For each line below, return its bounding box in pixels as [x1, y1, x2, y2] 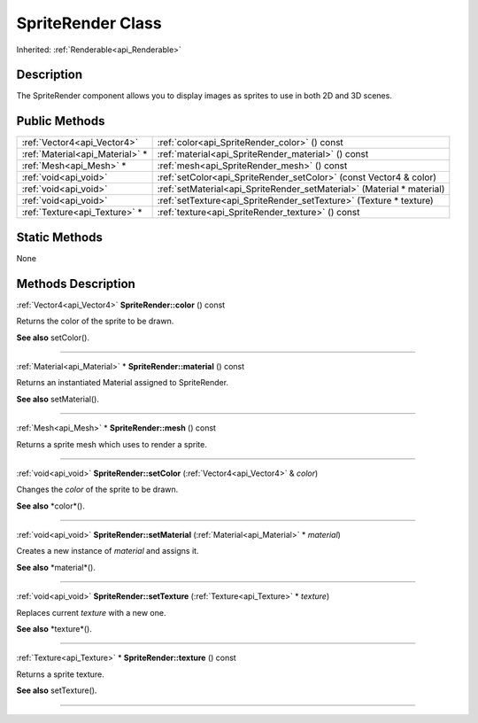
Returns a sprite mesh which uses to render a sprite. [16, 439, 207, 449]
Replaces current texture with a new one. [16, 607, 166, 618]
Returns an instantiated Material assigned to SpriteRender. [16, 377, 229, 388]
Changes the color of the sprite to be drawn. [16, 484, 179, 495]
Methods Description [16, 276, 136, 292]
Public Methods [16, 113, 105, 128]
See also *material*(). [16, 562, 96, 572]
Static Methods [16, 229, 104, 245]
